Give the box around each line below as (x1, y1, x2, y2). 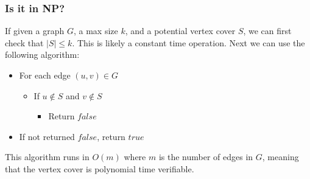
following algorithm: (5, 48, 80, 61)
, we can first (243, 24, 292, 37)
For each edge (19, 69, 71, 81)
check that (5, 36, 44, 49)
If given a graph (5, 24, 65, 37)
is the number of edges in (158, 150, 253, 163)
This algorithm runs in (5, 150, 90, 163)
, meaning (262, 150, 299, 163)
